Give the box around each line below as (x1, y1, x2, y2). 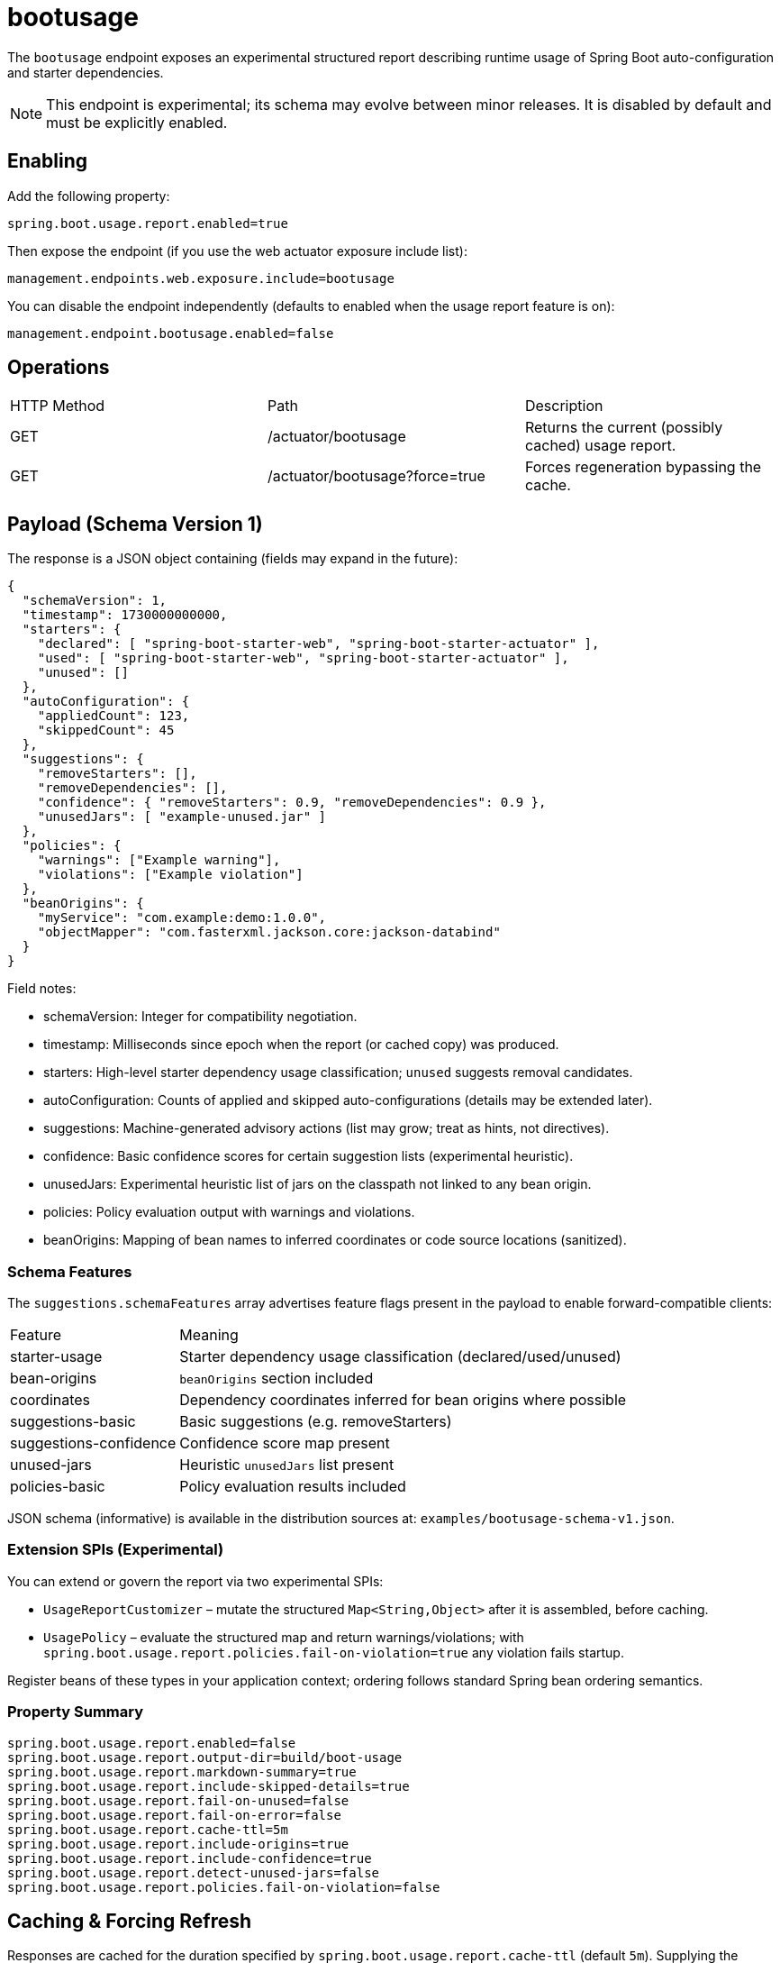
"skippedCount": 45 (37, 723, 175, 738)
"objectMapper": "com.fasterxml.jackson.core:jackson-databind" (37, 925, 501, 940)
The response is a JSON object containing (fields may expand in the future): (7, 551, 458, 567)
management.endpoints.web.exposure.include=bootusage (7, 270, 395, 286)
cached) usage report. (524, 436, 676, 455)
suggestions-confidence (10, 1434, 177, 1453)
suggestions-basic (10, 1412, 136, 1431)
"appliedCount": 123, (37, 708, 190, 724)
